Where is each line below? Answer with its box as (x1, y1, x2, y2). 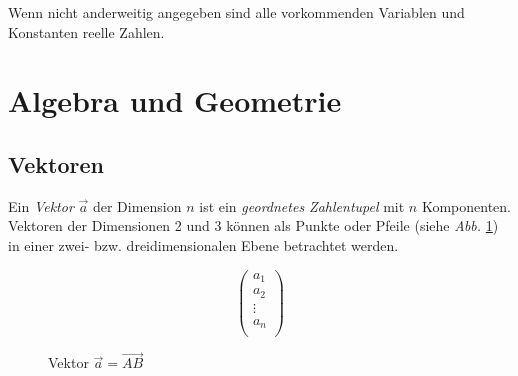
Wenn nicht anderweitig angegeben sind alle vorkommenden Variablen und (8, 2, 465, 22)
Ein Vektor (8, 195, 74, 216)
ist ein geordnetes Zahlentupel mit (199, 195, 405, 216)
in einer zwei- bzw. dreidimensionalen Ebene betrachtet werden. (8, 234, 399, 255)
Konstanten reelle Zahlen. (8, 21, 165, 42)
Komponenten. (421, 195, 511, 216)
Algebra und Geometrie (8, 80, 342, 121)
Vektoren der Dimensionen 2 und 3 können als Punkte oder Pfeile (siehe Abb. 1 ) (8, 215, 499, 236)
